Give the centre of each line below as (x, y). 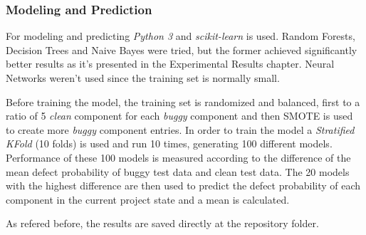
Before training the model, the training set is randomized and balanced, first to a (183, 101)
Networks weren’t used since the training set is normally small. (143, 78)
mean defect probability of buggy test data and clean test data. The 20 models (178, 171)
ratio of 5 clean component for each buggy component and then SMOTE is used (179, 116)
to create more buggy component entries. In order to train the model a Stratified (180, 129)
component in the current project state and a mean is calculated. (148, 199)
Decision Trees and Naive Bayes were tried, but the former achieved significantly (182, 49)
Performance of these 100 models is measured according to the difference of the (178, 157)
